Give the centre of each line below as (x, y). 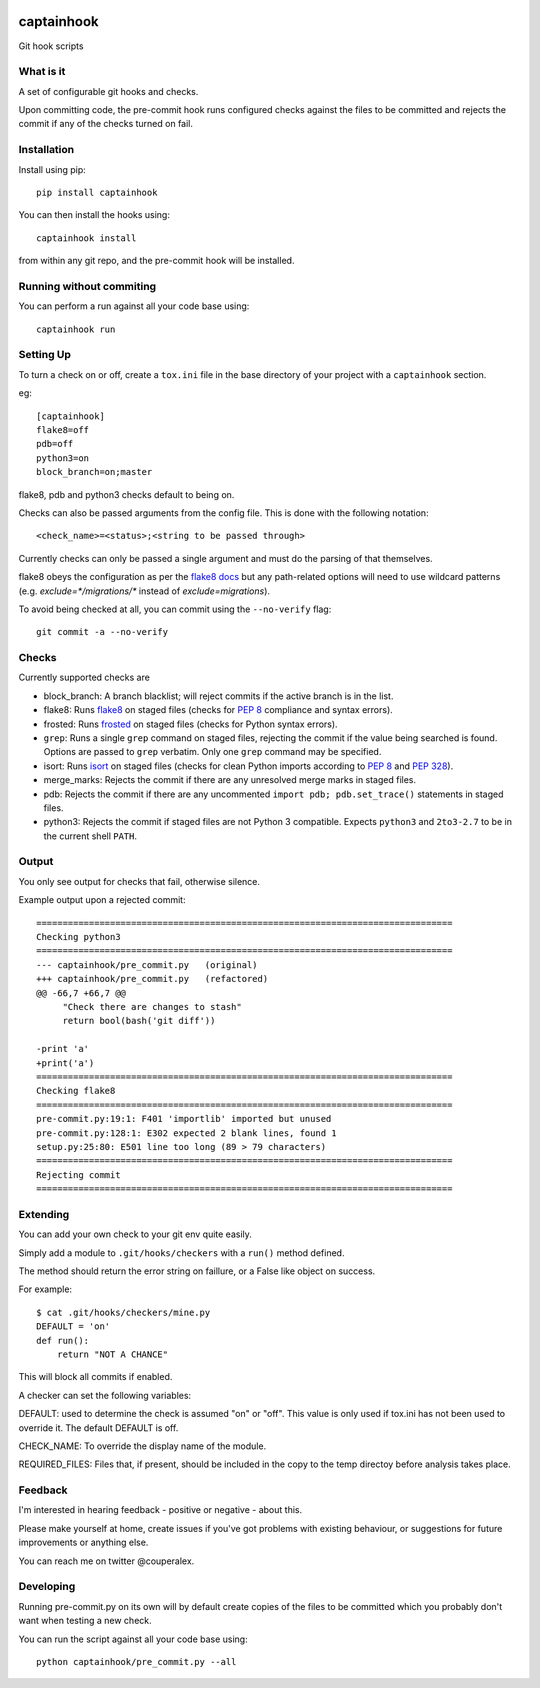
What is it (42, 72)
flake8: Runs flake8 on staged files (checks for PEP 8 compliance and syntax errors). (218, 710)
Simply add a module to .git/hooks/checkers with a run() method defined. (181, 1252)
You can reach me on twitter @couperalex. (106, 1561)
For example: (45, 1289)
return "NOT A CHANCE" (112, 1354)
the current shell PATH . (90, 836)
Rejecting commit (78, 1174)
